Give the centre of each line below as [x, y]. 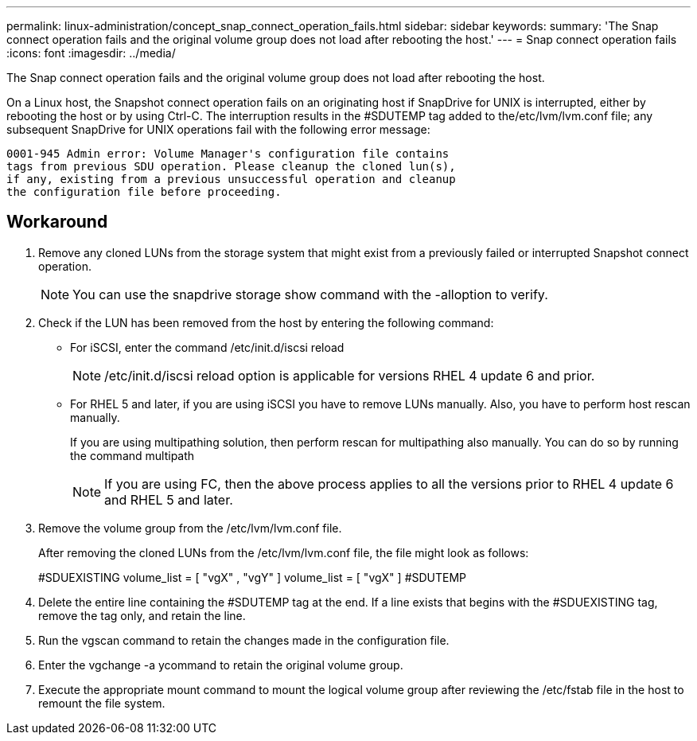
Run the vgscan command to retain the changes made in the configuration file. [244, 640]
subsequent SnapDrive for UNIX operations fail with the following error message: [218, 129]
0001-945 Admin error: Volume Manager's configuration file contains [228, 154]
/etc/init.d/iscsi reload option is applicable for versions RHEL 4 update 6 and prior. [350, 375]
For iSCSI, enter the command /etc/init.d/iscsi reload [207, 347]
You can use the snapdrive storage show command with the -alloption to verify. [310, 294]
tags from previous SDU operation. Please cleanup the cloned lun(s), [231, 166]
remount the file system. [102, 703]
